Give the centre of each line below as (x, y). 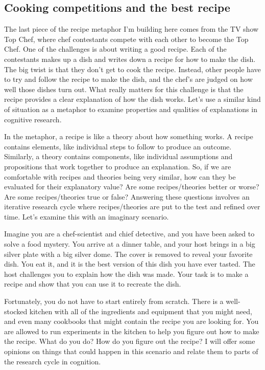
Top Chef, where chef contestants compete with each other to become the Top (126, 39)
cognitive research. (33, 119)
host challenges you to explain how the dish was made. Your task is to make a (126, 274)
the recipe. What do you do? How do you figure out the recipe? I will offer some (130, 341)
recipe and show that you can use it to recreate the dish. (93, 284)
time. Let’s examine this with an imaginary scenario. (87, 216)
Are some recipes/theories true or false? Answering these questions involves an (127, 196)
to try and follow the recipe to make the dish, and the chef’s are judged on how (128, 79)
